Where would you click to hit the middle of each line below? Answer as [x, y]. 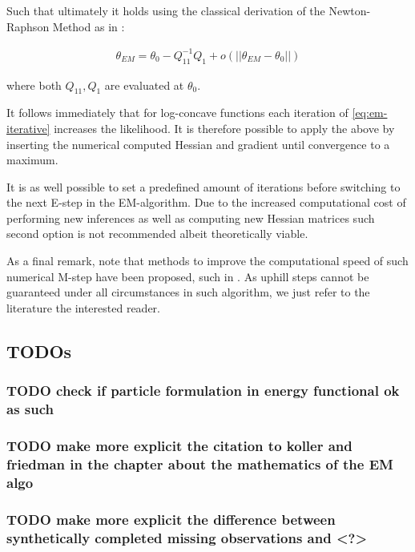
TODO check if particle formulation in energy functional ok [203, 391]
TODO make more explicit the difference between [171, 519]
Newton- [350, 10]
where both [34, 85]
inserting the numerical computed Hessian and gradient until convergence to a [198, 144]
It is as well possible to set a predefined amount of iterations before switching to [203, 186]
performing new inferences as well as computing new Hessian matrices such [191, 218]
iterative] [28, 128]
